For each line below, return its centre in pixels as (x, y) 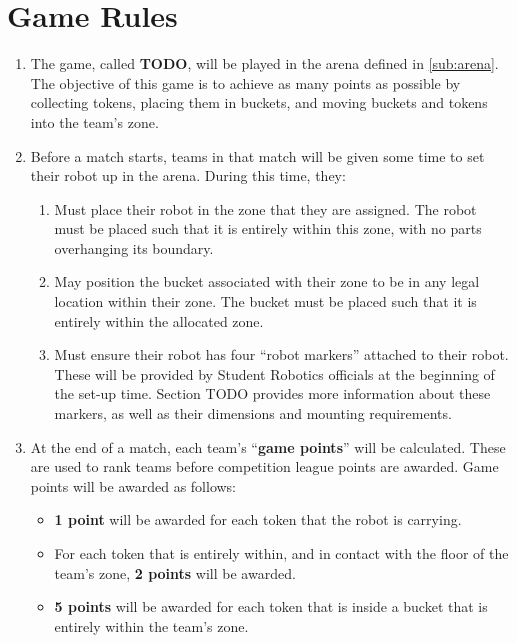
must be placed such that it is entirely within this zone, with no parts (268, 228)
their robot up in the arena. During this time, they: (188, 175)
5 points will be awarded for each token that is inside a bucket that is (271, 606)
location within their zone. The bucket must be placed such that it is (265, 301)
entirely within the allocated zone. (159, 320)
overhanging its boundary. (134, 247)
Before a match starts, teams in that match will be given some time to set (257, 155)
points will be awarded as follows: (133, 485)
